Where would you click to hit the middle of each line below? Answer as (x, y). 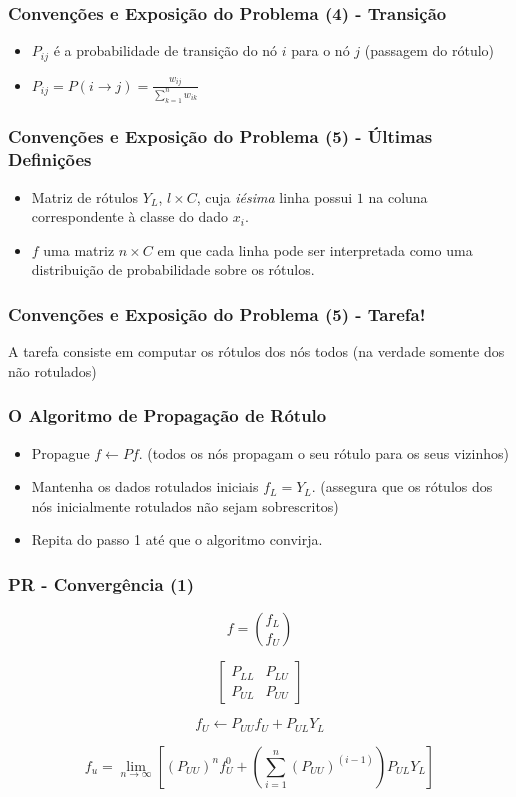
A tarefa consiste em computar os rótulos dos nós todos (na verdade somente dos (256, 351)
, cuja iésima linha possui (274, 196)
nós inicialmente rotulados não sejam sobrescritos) (185, 505)
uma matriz (79, 249)
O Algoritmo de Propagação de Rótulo (167, 415)
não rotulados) (52, 370)
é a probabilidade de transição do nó (165, 50)
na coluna (398, 196)
